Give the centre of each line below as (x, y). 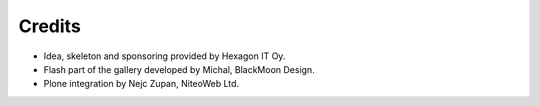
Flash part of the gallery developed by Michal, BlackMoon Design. (179, 69)
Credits (50, 26)
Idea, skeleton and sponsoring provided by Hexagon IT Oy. (164, 56)
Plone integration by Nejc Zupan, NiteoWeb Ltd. (141, 84)
